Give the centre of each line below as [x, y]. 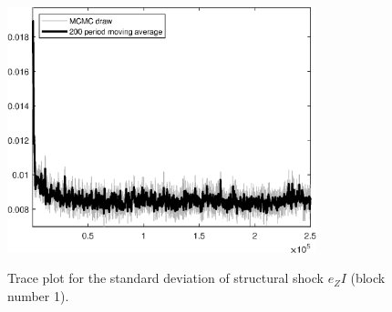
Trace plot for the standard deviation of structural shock [165, 278]
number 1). [38, 295]
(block [368, 278]
